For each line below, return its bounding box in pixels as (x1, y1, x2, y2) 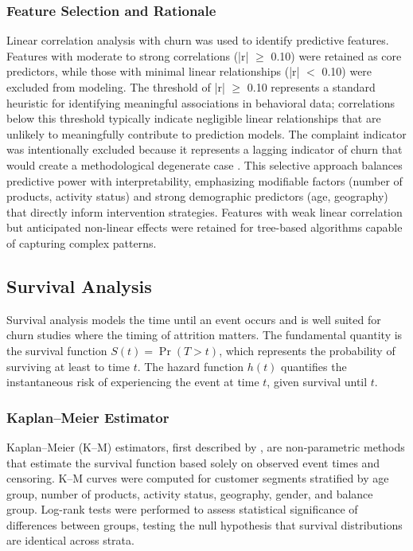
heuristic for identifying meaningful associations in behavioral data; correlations (6, 94, 395, 111)
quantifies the (281, 358, 347, 374)
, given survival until (267, 373, 368, 390)
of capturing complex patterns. (6, 234, 157, 251)
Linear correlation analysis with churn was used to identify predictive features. (6, 32, 389, 49)
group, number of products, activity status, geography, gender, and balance (6, 485, 373, 502)
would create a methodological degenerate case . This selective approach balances (6, 156, 403, 173)
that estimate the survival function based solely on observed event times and (6, 454, 380, 471)
